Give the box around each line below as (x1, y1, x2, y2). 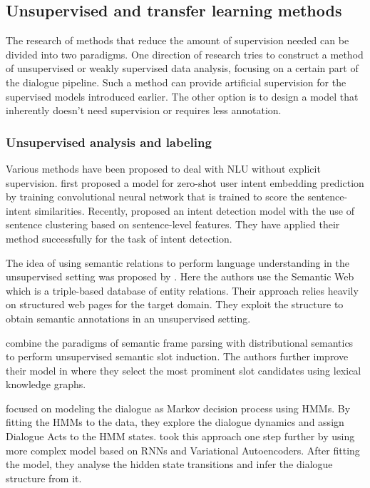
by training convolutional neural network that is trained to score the (6, 189, 304, 204)
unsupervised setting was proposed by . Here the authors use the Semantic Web (6, 269, 354, 284)
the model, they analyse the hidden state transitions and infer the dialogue (6, 457, 333, 472)
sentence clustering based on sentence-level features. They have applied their (6, 217, 340, 232)
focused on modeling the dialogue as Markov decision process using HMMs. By (6, 400, 351, 415)
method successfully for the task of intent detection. (6, 230, 232, 245)
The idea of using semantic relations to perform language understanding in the (6, 255, 349, 270)
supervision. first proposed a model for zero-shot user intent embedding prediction (6, 175, 364, 190)
